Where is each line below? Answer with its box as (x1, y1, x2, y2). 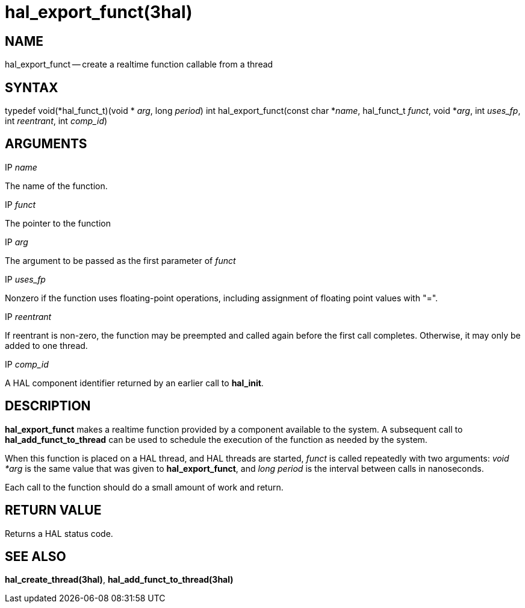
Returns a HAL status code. (5, 528, 113, 539)
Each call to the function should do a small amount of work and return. (5, 481, 284, 492)
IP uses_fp (5, 274, 46, 284)
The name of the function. (5, 180, 108, 191)
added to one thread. (5, 340, 88, 351)
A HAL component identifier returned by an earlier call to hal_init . (5, 377, 264, 388)
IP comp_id (5, 359, 49, 369)
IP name (5, 161, 37, 172)
